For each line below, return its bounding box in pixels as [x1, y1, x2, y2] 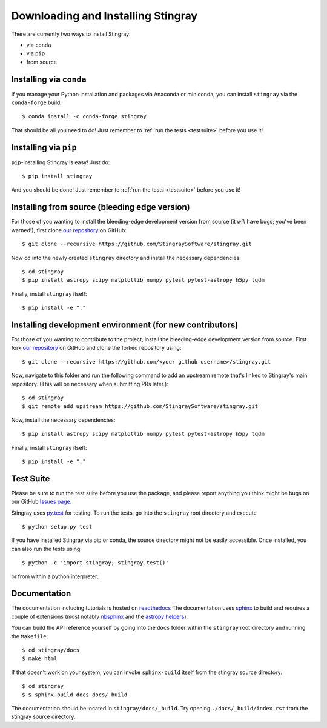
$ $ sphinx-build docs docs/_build [22, 691, 128, 698]
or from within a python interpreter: [11, 573, 99, 580]
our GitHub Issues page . [11, 498, 72, 506]
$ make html [22, 655, 58, 662]
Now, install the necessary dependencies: [11, 416, 116, 424]
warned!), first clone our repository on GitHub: [11, 226, 127, 233]
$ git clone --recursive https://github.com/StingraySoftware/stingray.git [22, 241, 252, 248]
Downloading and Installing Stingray [11, 9, 198, 22]
